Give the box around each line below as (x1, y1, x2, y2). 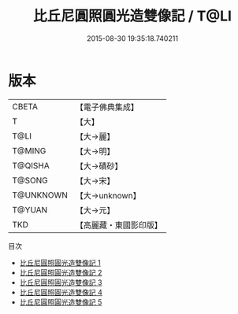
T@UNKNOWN (12, 190, 69, 201)
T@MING (12, 145, 46, 156)
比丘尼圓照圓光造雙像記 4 (19, 287, 102, 297)
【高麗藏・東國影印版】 (75, 220, 163, 231)
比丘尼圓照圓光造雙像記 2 (19, 268, 102, 277)
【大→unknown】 (75, 190, 141, 201)
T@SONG (12, 175, 49, 186)
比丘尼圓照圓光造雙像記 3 (19, 277, 102, 287)
